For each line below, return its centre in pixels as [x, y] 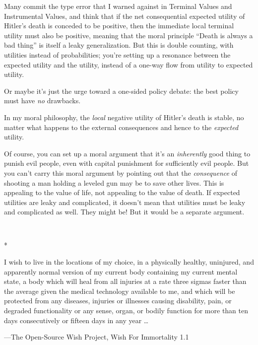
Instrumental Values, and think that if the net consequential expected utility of [125, 16]
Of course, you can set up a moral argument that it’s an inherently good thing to [127, 153]
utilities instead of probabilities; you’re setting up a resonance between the [117, 54]
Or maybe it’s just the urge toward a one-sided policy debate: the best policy [121, 91]
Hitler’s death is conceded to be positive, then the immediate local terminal [119, 26]
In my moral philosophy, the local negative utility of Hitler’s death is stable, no [124, 117]
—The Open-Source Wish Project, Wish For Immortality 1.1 [97, 337]
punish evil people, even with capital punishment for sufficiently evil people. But [127, 163]
